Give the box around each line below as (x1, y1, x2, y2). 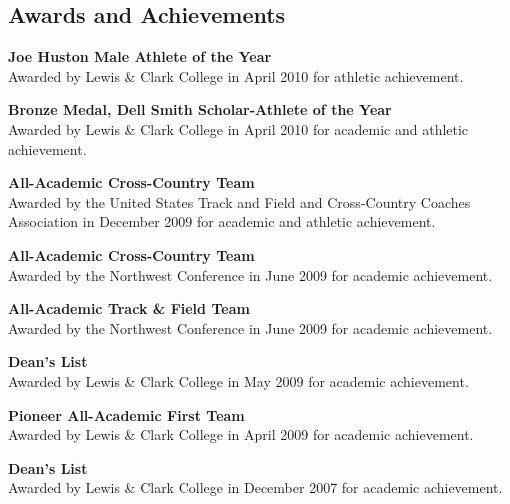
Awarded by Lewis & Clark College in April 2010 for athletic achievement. (8, 65, 464, 86)
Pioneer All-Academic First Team (8, 404, 245, 425)
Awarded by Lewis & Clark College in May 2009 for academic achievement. (8, 370, 469, 391)
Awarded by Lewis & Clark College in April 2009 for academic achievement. (8, 424, 474, 445)
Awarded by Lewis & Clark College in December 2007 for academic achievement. (8, 477, 503, 498)
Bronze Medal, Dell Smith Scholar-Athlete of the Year (8, 99, 392, 120)
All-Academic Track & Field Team (8, 298, 250, 319)
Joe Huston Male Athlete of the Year (8, 46, 272, 67)
